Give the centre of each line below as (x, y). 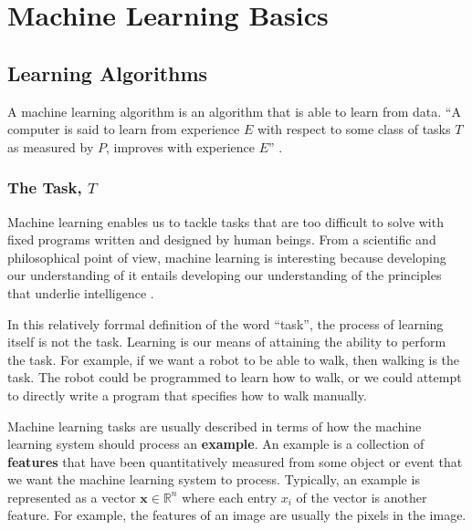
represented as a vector (72, 497)
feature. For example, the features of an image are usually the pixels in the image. (237, 515)
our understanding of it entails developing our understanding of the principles (225, 275)
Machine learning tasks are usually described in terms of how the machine (215, 426)
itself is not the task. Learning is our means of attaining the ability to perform (227, 342)
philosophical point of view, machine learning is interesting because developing (227, 257)
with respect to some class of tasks (354, 129)
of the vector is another (362, 497)
